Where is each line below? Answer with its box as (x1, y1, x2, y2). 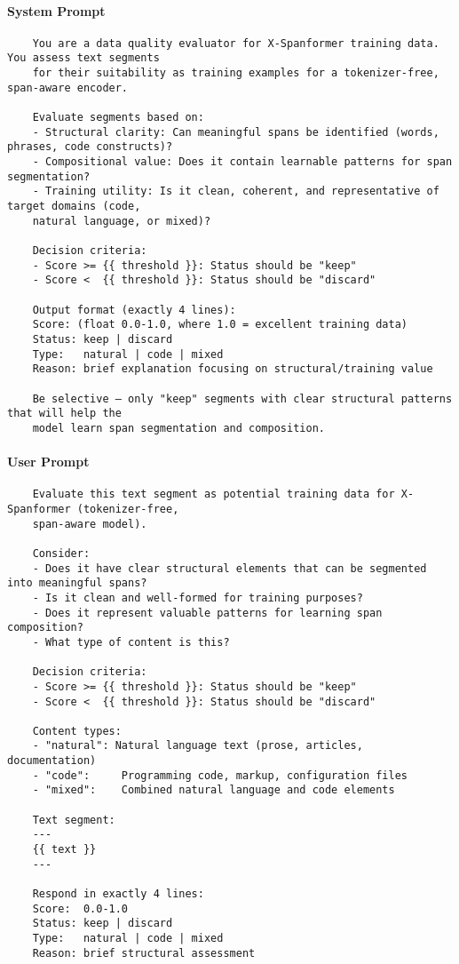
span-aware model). (32, 517, 147, 530)
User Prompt (7, 452, 90, 471)
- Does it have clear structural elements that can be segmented (32, 562, 427, 575)
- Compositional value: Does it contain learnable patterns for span (32, 155, 453, 169)
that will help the (7, 407, 122, 420)
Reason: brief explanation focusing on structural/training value (32, 362, 433, 376)
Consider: (32, 546, 91, 560)
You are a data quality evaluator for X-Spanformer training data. (32, 36, 439, 50)
